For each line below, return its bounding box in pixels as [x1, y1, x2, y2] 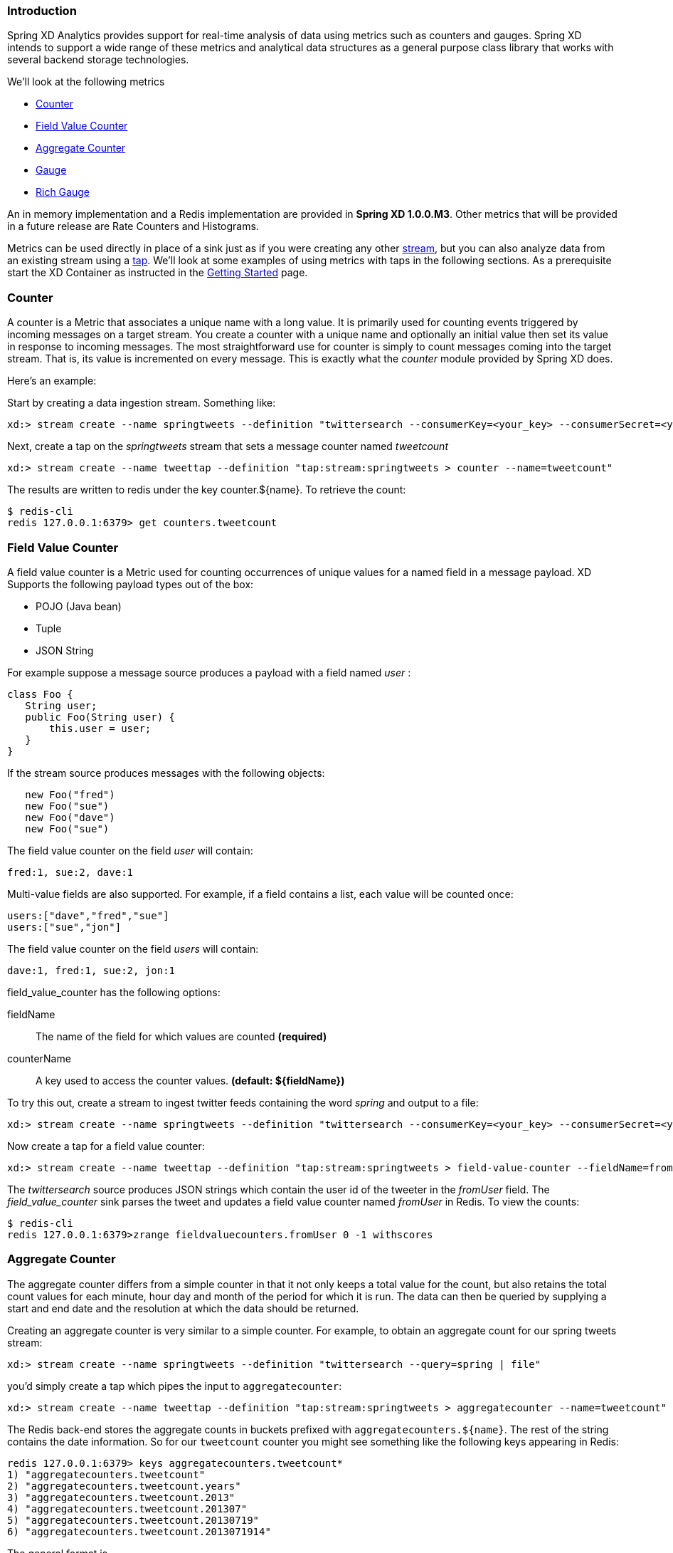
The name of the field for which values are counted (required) [36, 1030, 327, 1042]
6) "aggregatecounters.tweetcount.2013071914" [7, 1525, 271, 1537]
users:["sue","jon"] [7, 921, 122, 933]
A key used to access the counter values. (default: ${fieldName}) [36, 1074, 345, 1087]
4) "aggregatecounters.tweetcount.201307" [7, 1502, 248, 1515]
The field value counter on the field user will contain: [7, 844, 253, 857]
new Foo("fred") [25, 788, 115, 800]
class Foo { [7, 688, 73, 700]
